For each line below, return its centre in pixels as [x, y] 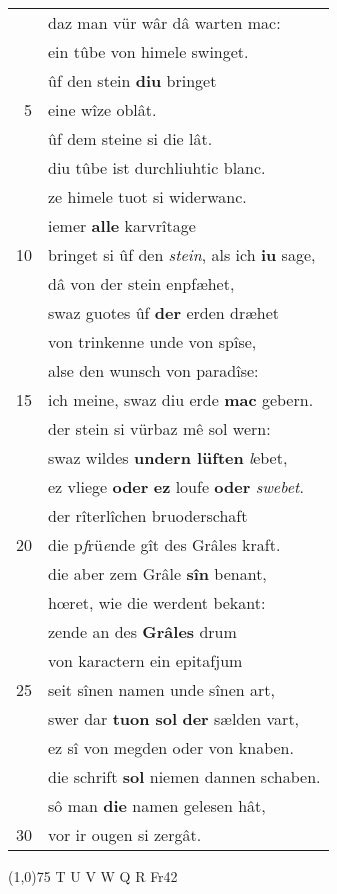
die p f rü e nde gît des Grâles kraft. [164, 544]
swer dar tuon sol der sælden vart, [174, 718]
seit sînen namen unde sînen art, [161, 689]
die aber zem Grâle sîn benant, [157, 573]
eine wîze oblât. [102, 109]
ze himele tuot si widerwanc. [147, 196]
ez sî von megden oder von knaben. [171, 747]
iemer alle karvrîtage [122, 225]
